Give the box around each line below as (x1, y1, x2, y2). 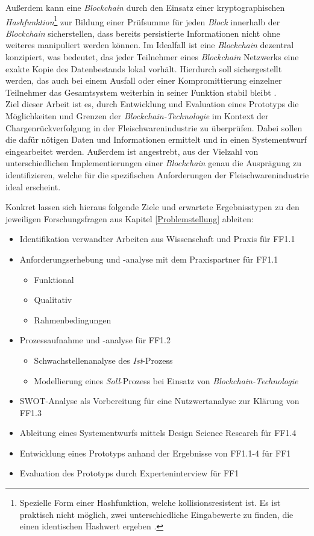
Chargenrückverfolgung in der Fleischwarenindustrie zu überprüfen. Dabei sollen (5, 121, 303, 134)
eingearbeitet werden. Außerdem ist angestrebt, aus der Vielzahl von (5, 145, 259, 157)
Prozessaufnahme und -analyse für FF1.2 (19, 334, 171, 346)
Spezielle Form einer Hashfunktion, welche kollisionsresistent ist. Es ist (19, 496, 281, 509)
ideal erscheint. (5, 180, 61, 193)
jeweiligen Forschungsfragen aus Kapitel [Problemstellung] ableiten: (5, 212, 254, 225)
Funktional (34, 273, 74, 285)
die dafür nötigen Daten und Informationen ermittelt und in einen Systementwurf (5, 133, 307, 146)
